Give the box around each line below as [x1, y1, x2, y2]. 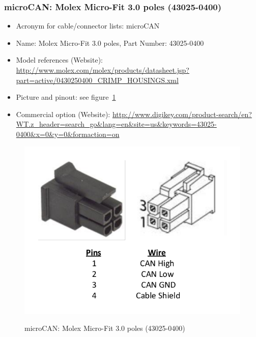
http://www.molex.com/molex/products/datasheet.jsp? [16, 65, 189, 75]
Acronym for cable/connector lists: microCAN [16, 20, 160, 31]
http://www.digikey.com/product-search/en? [112, 108, 252, 119]
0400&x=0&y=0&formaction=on [16, 128, 120, 139]
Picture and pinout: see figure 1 [16, 92, 116, 102]
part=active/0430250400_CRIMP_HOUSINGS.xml [16, 74, 179, 85]
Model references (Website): [16, 54, 103, 65]
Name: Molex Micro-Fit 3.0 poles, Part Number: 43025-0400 [16, 37, 204, 48]
